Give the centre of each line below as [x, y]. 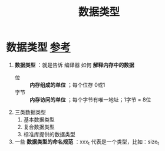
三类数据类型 [30, 112]
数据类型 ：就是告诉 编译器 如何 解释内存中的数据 [74, 65]
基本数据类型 [39, 119]
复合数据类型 [39, 127]
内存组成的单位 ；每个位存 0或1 [67, 85]
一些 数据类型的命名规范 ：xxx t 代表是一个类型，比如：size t [87, 142]
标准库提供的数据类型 [49, 134]
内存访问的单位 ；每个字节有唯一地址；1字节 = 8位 [90, 99]
